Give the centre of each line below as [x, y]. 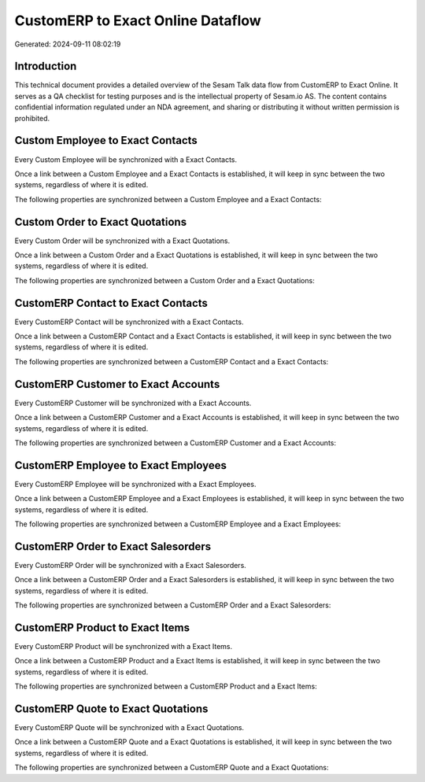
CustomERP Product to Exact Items [102, 627]
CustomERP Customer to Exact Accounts [117, 384]
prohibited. [32, 118]
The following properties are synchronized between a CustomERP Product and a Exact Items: [166, 686]
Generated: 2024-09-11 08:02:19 [68, 44]
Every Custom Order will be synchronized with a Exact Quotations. [122, 241]
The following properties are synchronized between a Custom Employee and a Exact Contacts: [168, 199]
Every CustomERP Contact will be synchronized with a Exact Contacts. [129, 322]
